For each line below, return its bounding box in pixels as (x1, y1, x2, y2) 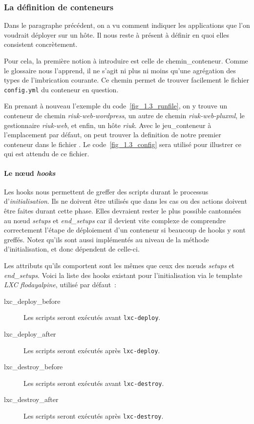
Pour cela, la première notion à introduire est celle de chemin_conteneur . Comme (4, 56, 248, 65)
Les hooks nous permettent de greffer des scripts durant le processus (4, 186, 209, 196)
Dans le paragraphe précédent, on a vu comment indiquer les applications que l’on (4, 20, 250, 30)
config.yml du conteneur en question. (4, 84, 119, 94)
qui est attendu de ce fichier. (4, 148, 89, 159)
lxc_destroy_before (4, 361, 63, 372)
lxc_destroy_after (4, 394, 59, 404)
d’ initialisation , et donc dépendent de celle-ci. (4, 244, 140, 254)
